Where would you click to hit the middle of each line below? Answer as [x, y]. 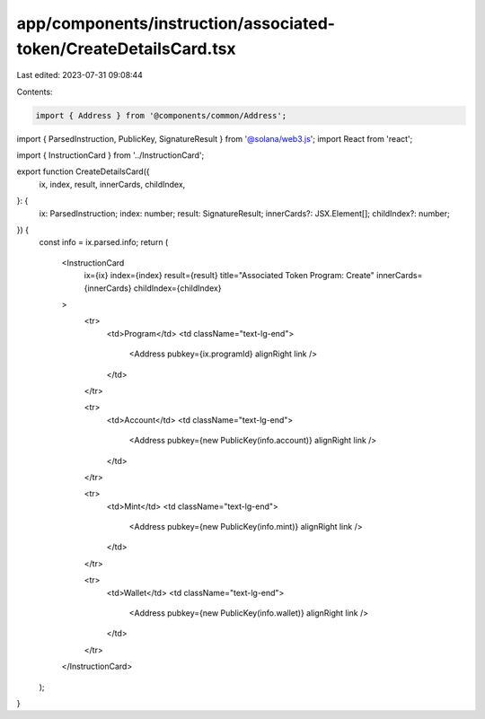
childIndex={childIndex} [177, 288]
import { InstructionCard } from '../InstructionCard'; [110, 155]
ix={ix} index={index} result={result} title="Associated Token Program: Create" [229, 276]
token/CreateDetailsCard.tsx [127, 48]
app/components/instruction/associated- [176, 23]
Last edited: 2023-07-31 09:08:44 [80, 75]
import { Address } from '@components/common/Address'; [161, 115]
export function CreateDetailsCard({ [83, 171]
